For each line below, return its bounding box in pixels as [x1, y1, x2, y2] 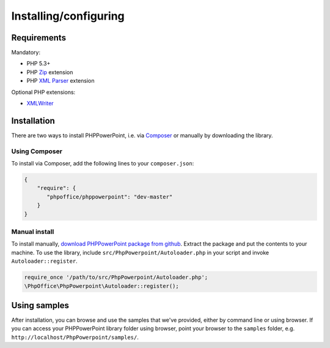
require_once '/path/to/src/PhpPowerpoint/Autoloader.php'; [24, 274, 208, 281]
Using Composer [11, 147, 62, 156]
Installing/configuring [11, 9, 125, 23]
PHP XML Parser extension [26, 77, 95, 85]
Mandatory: [11, 49, 41, 56]
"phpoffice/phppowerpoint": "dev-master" [46, 193, 173, 200]
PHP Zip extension [26, 68, 73, 76]
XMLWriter [26, 100, 54, 107]
